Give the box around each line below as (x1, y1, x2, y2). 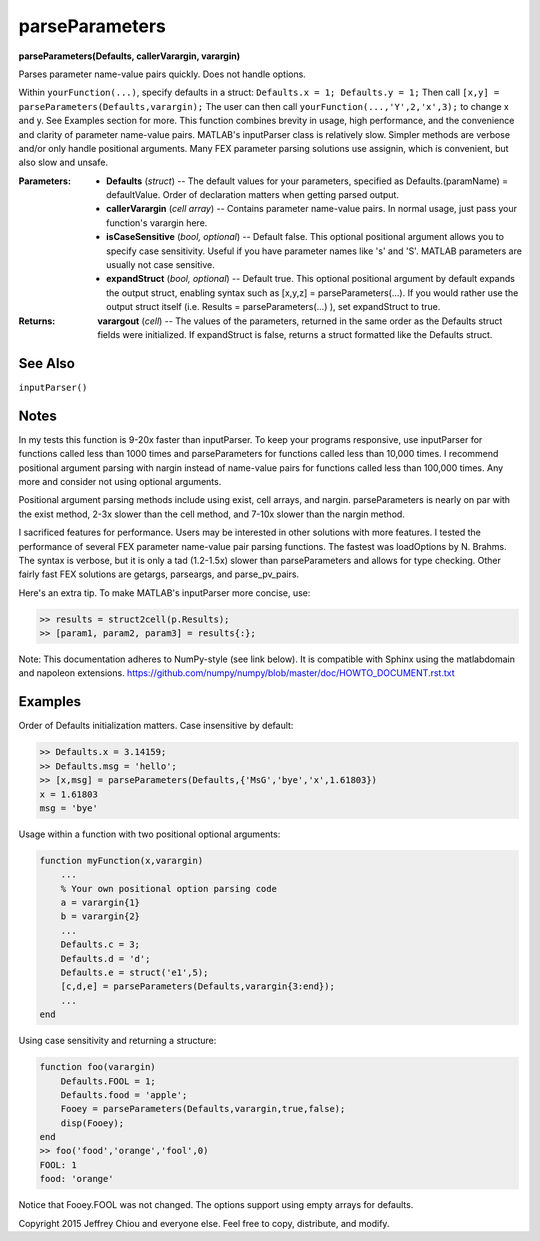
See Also (18, 355, 75, 372)
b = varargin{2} (60, 911, 140, 922)
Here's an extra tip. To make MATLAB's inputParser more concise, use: (18, 586, 311, 599)
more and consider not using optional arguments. (18, 475, 222, 487)
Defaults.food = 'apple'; (60, 1089, 188, 1100)
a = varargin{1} (60, 897, 140, 909)
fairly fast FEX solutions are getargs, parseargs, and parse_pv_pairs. (18, 568, 300, 580)
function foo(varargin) (39, 1061, 157, 1073)
